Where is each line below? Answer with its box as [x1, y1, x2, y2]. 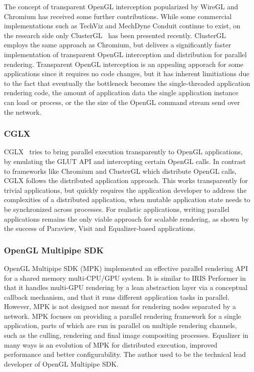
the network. [4, 106, 42, 117]
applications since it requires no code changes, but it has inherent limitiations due [4, 68, 250, 79]
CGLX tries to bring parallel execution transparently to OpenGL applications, [4, 146, 243, 157]
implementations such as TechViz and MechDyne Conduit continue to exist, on [4, 21, 241, 31]
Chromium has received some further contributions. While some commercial [4, 11, 232, 21]
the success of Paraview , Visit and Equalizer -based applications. [4, 223, 196, 233]
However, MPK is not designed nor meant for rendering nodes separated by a [4, 301, 236, 311]
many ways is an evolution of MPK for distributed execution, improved [4, 339, 218, 350]
